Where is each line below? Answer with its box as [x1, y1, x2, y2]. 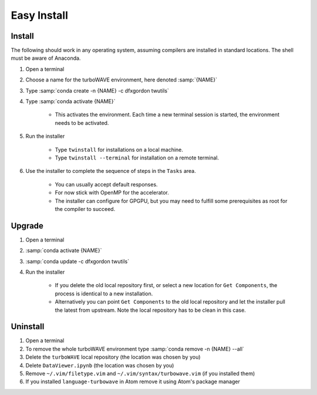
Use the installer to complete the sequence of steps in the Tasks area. [25, 168, 196, 175]
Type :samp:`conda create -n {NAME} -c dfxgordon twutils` [25, 87, 170, 94]
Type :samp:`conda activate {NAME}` [25, 98, 116, 105]
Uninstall [11, 322, 45, 332]
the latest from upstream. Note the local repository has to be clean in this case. [55, 307, 246, 314]
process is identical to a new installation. [55, 290, 153, 297]
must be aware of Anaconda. [11, 55, 81, 62]
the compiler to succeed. [55, 205, 116, 212]
